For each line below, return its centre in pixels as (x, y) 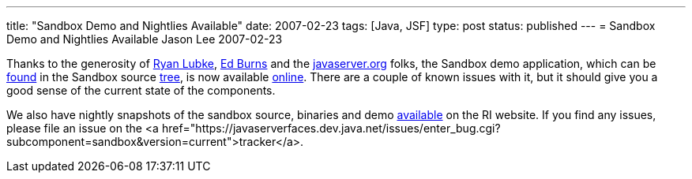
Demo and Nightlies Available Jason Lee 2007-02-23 (145, 39)
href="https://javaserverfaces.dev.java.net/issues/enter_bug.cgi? (331, 128)
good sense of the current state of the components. (141, 90)
